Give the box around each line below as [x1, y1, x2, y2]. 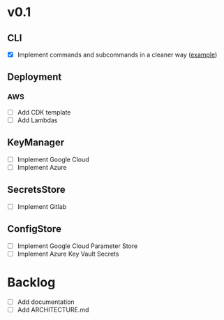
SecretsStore [7, 184, 66, 196]
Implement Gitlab [17, 202, 67, 210]
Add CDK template [17, 108, 71, 116]
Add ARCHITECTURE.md [17, 305, 89, 314]
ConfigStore [7, 223, 61, 235]
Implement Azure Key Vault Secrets [17, 249, 119, 258]
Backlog [7, 274, 56, 290]
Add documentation [17, 298, 75, 306]
